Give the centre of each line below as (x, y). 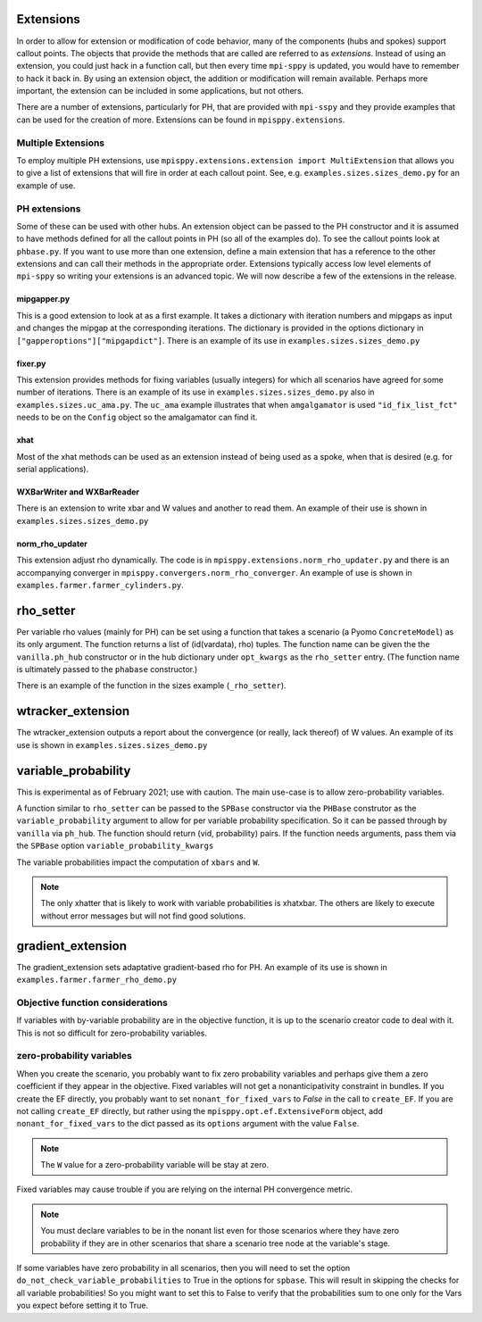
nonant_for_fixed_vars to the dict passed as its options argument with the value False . (188, 1124)
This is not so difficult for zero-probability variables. (112, 1033)
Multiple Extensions (61, 143)
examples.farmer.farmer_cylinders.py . (100, 585)
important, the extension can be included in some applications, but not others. (160, 91)
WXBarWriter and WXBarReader (78, 492)
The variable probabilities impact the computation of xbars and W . (138, 862)
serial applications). (53, 469)
